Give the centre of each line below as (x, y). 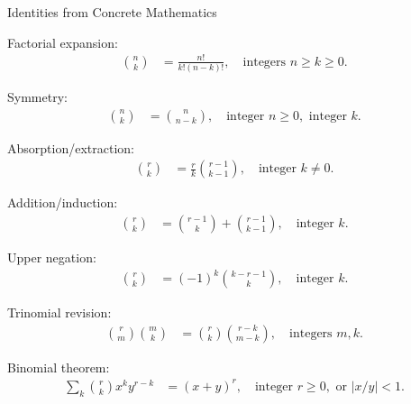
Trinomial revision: (59, 312)
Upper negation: (52, 257)
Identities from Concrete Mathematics (112, 12)
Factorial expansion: (63, 42)
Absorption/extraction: (71, 147)
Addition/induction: (63, 202)
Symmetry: (37, 97)
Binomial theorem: (59, 367)
